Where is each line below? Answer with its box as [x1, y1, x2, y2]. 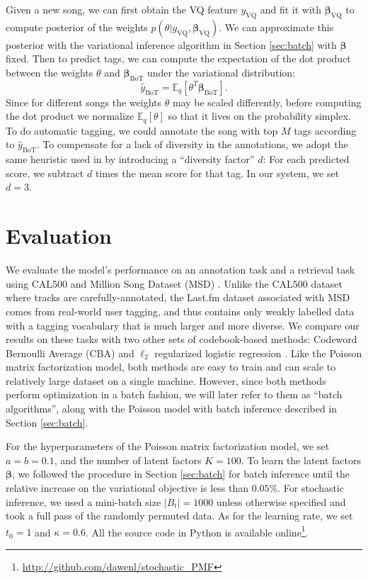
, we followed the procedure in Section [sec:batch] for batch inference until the [12, 466, 350, 481]
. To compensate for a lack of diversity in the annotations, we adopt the [36, 137, 348, 152]
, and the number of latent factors [54, 452, 202, 467]
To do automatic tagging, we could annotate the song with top [6, 123, 278, 137]
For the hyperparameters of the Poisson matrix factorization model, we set [6, 439, 330, 454]
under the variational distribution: [146, 64, 296, 79]
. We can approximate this [219, 19, 334, 34]
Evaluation [6, 221, 112, 250]
